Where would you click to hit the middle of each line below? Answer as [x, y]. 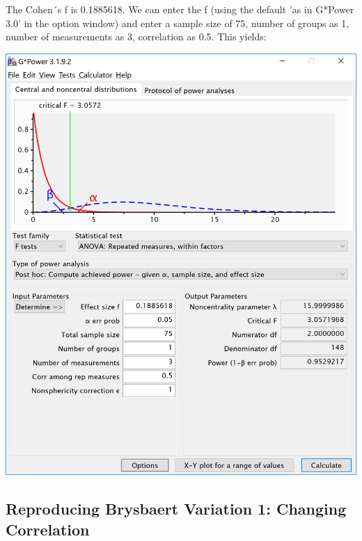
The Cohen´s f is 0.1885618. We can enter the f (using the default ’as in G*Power [180, 9]
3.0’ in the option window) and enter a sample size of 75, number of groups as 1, [178, 23]
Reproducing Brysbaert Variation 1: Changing [176, 509]
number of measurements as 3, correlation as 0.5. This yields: [136, 37]
